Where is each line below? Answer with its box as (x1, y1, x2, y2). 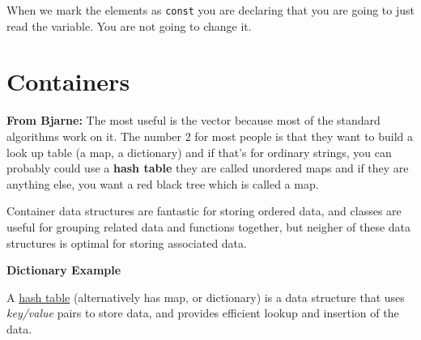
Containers (6, 65, 130, 98)
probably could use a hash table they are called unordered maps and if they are (6, 159, 409, 176)
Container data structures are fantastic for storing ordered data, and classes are (6, 202, 402, 219)
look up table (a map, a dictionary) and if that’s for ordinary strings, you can (6, 143, 392, 160)
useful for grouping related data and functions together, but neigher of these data (6, 218, 411, 235)
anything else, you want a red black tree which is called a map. (6, 175, 319, 192)
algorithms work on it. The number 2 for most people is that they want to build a (6, 127, 414, 144)
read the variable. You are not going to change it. (6, 17, 252, 34)
